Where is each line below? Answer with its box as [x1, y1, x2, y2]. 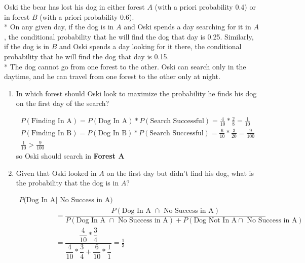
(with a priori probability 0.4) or [155, 2, 256, 12]
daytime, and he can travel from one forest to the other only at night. [4, 71, 220, 82]
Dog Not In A [194, 216, 237, 224]
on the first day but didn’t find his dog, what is [106, 167, 254, 178]
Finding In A [31, 118, 72, 125]
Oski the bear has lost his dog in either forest [4, 2, 145, 12]
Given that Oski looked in [16, 167, 97, 178]
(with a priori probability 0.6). [40, 11, 134, 22]
